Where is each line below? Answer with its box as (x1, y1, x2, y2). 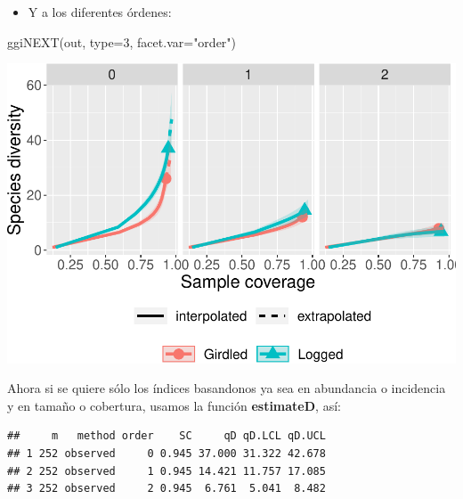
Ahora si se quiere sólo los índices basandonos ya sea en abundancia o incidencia (7, 379, 446, 397)
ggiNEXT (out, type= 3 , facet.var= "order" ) (7, 32, 237, 51)
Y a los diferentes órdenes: (28, 3, 172, 20)
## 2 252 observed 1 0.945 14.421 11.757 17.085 (7, 464, 326, 478)
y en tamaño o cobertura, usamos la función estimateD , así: (7, 396, 341, 414)
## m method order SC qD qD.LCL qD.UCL (7, 429, 326, 443)
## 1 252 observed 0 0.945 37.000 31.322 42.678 (7, 446, 326, 460)
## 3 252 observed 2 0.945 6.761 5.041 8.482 (7, 482, 326, 495)
